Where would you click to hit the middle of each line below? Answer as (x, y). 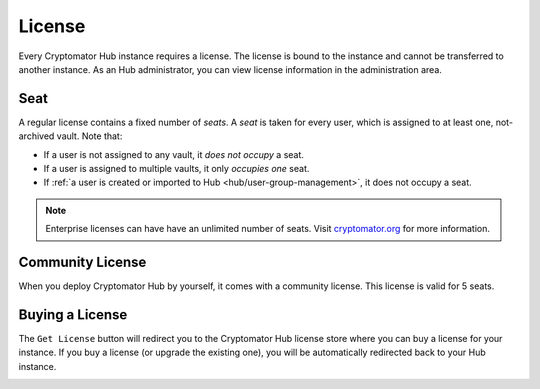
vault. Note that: (89, 136)
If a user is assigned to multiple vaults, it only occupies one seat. (176, 169)
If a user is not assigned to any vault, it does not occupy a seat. (174, 154)
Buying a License (73, 314)
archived (36, 136)
